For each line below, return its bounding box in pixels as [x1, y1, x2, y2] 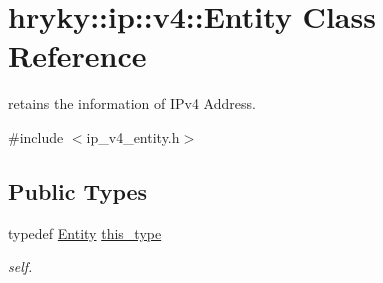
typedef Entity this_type [8, 222, 162, 243]
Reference [8, 35, 147, 76]
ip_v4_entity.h [86, 126, 180, 147]
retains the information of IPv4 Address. [8, 93, 256, 114]
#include [8, 126, 64, 147]
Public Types [8, 175, 148, 206]
